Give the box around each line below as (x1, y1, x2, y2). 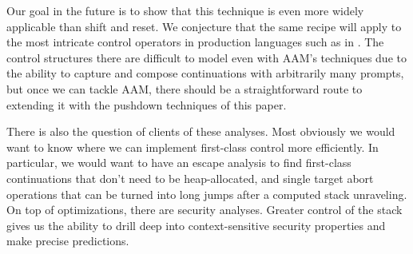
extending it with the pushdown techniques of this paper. (6, 96, 287, 113)
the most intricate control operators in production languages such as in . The (6, 34, 384, 50)
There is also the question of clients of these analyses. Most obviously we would (6, 123, 395, 140)
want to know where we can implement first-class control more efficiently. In (6, 138, 379, 155)
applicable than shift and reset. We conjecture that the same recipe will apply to (6, 18, 402, 34)
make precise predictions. (6, 232, 129, 249)
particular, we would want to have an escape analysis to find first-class (6, 154, 351, 171)
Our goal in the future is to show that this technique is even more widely (6, 2, 364, 18)
